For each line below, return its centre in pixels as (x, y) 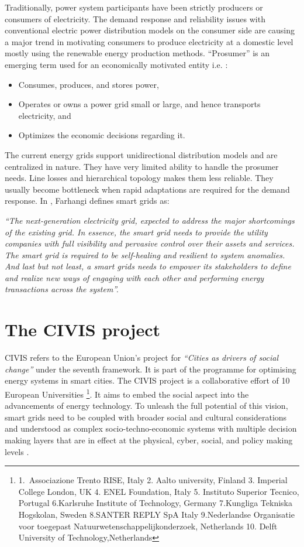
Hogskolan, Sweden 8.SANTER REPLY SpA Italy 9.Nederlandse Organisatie (156, 514)
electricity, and (45, 115)
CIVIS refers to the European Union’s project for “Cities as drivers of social (142, 358)
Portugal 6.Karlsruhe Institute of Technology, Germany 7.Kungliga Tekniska (155, 503)
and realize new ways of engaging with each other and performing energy (134, 277)
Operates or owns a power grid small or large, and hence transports (139, 104)
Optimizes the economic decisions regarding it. (102, 135)
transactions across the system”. (62, 289)
